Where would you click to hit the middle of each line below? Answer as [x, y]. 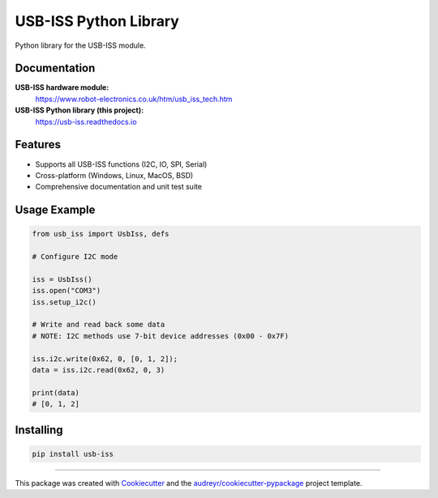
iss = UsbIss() [62, 279]
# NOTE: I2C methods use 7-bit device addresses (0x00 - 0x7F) [161, 336]
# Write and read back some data [99, 325]
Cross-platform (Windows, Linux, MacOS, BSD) [114, 175]
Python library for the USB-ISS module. [80, 45]
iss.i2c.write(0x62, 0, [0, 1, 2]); [105, 359]
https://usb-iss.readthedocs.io [86, 121]
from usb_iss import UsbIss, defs [101, 234]
